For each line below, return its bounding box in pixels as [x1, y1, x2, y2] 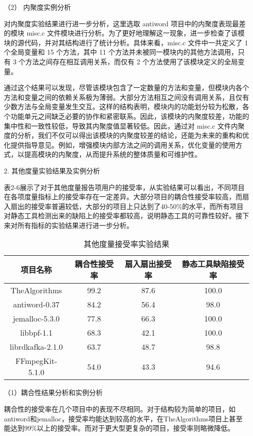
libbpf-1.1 [20, 327, 53, 339]
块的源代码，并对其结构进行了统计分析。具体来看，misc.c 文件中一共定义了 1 [4, 37, 248, 47]
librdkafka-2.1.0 [10, 341, 63, 353]
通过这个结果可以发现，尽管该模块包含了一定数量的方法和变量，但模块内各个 [4, 82, 249, 93]
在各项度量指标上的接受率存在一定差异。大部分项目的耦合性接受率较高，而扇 [4, 191, 249, 202]
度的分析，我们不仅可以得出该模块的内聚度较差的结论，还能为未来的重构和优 [4, 130, 249, 140]
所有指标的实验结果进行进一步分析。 [17, 220, 133, 230]
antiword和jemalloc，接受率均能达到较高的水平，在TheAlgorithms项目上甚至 [4, 413, 243, 423]
